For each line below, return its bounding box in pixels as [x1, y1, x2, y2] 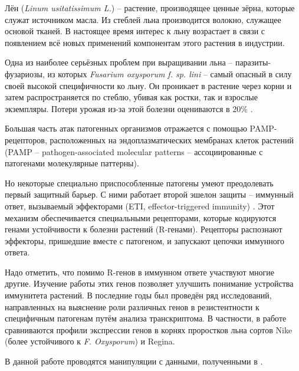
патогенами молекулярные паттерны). [5, 157, 139, 169]
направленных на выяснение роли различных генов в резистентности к [5, 300, 259, 313]
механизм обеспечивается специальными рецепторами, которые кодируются [5, 211, 277, 224]
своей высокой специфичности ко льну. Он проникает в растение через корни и [5, 79, 292, 91]
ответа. [5, 246, 30, 258]
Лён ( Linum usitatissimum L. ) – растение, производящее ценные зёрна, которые [5, 2, 295, 14]
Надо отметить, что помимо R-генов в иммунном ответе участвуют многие [5, 265, 274, 278]
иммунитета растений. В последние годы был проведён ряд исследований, [5, 289, 272, 301]
